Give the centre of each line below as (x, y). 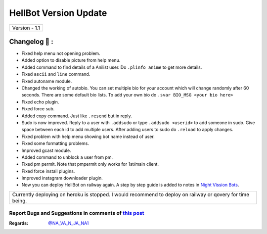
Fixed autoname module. (47, 81)
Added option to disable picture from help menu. (71, 60)
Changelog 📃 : (31, 41)
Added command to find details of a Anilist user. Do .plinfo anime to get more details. (112, 67)
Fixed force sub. (38, 109)
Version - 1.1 (26, 28)
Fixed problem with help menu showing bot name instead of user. (88, 137)
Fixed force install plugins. (48, 171)
